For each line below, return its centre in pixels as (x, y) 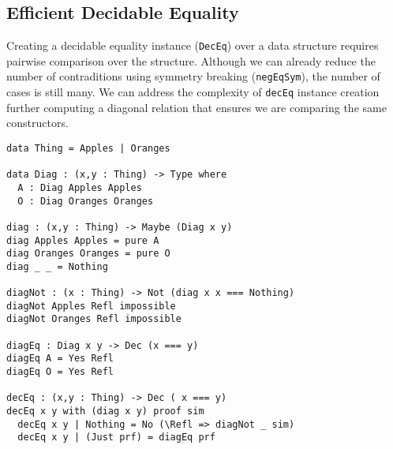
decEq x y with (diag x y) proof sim (105, 412)
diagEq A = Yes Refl (60, 359)
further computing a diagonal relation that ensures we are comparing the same (196, 107)
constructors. (37, 123)
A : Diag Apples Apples (80, 187)
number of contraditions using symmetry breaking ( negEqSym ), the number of (193, 76)
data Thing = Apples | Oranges (88, 148)
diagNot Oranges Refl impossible (94, 319)
